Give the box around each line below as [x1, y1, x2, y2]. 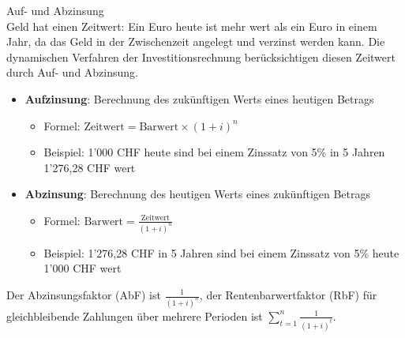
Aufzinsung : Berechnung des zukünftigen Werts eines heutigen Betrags [24, 90, 374, 107]
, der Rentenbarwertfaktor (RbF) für [199, 287, 377, 302]
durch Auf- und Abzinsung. [6, 64, 138, 81]
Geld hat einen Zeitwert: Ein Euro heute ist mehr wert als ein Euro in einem [6, 17, 377, 34]
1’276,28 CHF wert [43, 159, 136, 175]
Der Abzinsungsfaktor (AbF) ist [6, 287, 161, 302]
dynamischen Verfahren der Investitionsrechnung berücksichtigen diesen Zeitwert [6, 48, 396, 65]
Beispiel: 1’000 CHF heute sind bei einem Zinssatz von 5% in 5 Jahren [43, 144, 385, 160]
